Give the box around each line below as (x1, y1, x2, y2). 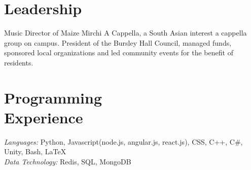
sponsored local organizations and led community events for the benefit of (4, 47, 233, 58)
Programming (4, 87, 102, 108)
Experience (4, 107, 83, 127)
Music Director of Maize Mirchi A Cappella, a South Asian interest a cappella (4, 27, 247, 38)
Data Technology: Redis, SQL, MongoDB (4, 156, 131, 166)
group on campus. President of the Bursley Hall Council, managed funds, (4, 37, 232, 48)
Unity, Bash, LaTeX (4, 146, 66, 157)
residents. (4, 57, 33, 67)
